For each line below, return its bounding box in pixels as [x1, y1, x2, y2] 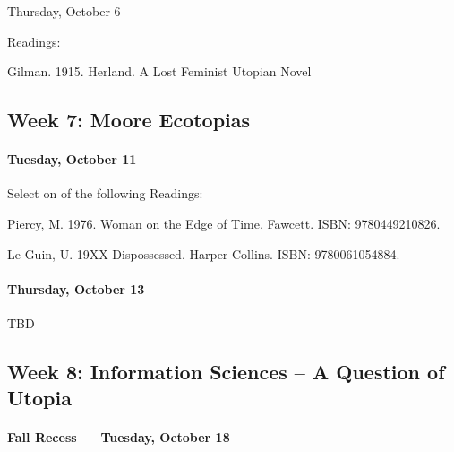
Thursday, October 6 [7, 2, 121, 20]
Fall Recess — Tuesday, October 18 [7, 428, 230, 447]
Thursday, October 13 [7, 279, 145, 298]
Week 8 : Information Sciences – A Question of [7, 357, 445, 385]
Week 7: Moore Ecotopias [7, 106, 251, 134]
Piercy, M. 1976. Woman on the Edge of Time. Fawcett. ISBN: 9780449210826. [7, 213, 441, 232]
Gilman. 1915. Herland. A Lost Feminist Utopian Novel [7, 62, 312, 81]
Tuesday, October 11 [7, 150, 137, 169]
